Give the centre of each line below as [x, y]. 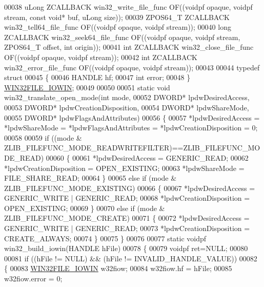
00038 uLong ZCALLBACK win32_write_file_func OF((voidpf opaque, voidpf [128, 7]
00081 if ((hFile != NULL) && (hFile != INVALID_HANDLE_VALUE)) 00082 [131, 258]
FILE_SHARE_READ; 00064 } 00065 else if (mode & [90, 178]
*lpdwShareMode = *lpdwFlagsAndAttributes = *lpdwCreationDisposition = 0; [131, 128]
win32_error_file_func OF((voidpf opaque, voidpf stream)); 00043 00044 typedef [132, 67]
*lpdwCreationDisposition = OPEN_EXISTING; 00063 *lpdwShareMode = [124, 168]
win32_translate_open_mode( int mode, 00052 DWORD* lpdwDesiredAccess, [127, 97]
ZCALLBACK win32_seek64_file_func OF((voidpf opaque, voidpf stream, [122, 37]
